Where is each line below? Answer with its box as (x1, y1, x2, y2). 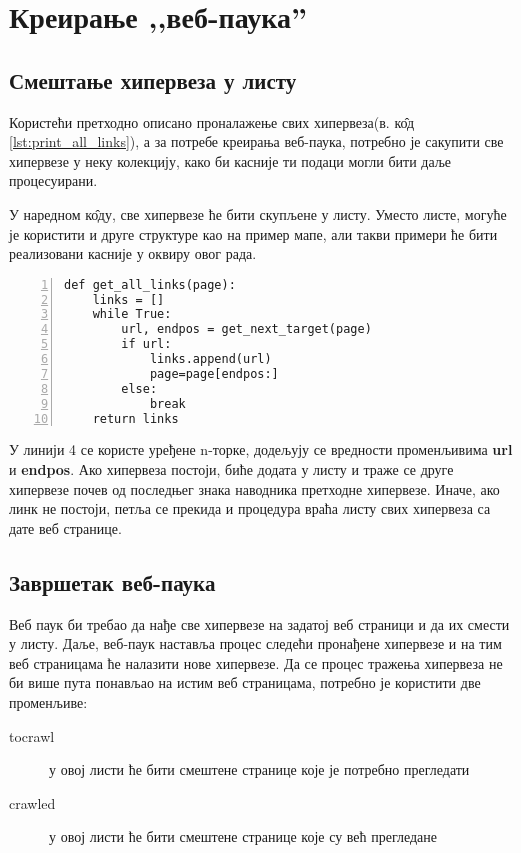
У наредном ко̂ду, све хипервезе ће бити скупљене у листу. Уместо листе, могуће (9, 203, 507, 224)
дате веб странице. (9, 517, 122, 538)
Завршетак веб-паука (9, 566, 216, 597)
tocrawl (9, 725, 55, 746)
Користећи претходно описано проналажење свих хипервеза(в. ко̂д (9, 111, 415, 132)
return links (92, 411, 179, 426)
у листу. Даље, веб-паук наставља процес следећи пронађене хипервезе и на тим (9, 633, 502, 654)
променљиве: (9, 692, 88, 713)
